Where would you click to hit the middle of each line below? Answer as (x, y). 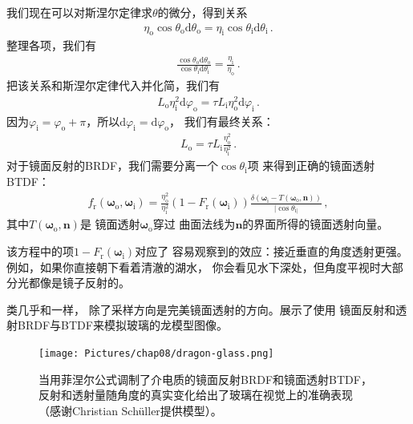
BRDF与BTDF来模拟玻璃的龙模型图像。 (122, 325)
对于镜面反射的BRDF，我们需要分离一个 (113, 166)
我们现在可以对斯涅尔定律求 (79, 12)
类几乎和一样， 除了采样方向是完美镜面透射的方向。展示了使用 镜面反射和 (201, 309)
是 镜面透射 (110, 224)
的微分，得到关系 (202, 12)
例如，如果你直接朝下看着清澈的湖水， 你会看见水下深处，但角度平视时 (194, 267)
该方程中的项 (40, 251)
